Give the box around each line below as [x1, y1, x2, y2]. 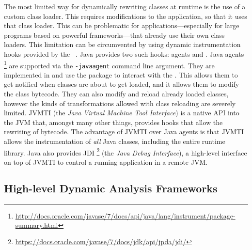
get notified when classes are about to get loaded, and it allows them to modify [4, 79, 239, 89]
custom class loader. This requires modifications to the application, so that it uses [4, 11, 247, 21]
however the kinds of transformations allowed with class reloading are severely [4, 98, 236, 108]
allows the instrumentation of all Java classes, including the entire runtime [4, 136, 225, 146]
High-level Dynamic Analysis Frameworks [4, 180, 218, 195]
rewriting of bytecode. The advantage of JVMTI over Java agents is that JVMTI [4, 126, 244, 137]
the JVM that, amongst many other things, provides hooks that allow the [4, 117, 223, 127]
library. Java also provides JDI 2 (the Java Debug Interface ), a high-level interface [4, 146, 247, 157]
